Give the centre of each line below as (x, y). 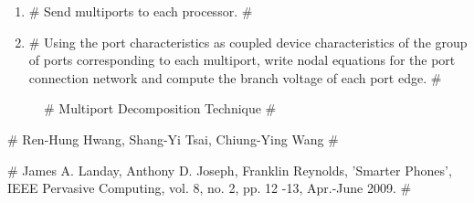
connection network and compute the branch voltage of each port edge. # (235, 77)
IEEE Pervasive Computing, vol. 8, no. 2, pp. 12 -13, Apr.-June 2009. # (210, 188)
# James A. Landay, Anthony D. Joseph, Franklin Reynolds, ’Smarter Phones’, (230, 170)
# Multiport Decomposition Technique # (160, 108)
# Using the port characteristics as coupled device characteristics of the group (248, 42)
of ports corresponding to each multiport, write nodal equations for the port (242, 60)
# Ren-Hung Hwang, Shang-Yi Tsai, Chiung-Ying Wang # (173, 139)
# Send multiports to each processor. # (141, 11)
